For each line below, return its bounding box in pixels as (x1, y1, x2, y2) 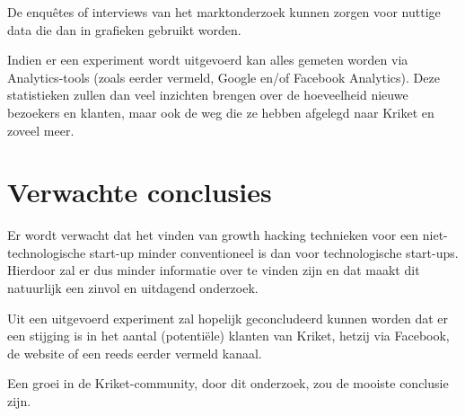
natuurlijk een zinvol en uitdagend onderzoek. (7, 279, 259, 297)
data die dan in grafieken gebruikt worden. (7, 20, 241, 39)
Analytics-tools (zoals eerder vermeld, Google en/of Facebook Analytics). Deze (7, 67, 440, 86)
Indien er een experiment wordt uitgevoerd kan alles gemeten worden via (7, 50, 408, 69)
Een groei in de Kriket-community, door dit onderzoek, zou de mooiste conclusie (7, 374, 449, 393)
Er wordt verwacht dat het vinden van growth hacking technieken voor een (7, 226, 419, 244)
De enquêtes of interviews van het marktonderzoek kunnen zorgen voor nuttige (7, 3, 441, 21)
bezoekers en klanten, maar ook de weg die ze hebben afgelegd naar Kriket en (7, 102, 434, 121)
